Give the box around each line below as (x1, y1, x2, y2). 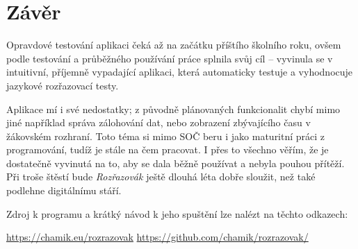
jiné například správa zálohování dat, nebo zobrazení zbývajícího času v (6, 115, 311, 130)
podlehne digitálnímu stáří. (6, 183, 122, 198)
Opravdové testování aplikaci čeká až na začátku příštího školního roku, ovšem (6, 37, 341, 52)
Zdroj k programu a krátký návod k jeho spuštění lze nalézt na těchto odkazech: (6, 206, 348, 221)
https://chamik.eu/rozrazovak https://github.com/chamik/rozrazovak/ (6, 230, 309, 244)
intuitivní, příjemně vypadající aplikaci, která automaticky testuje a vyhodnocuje (6, 65, 353, 79)
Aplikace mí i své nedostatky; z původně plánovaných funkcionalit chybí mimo (6, 101, 341, 116)
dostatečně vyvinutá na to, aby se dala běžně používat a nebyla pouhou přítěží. (6, 155, 345, 170)
